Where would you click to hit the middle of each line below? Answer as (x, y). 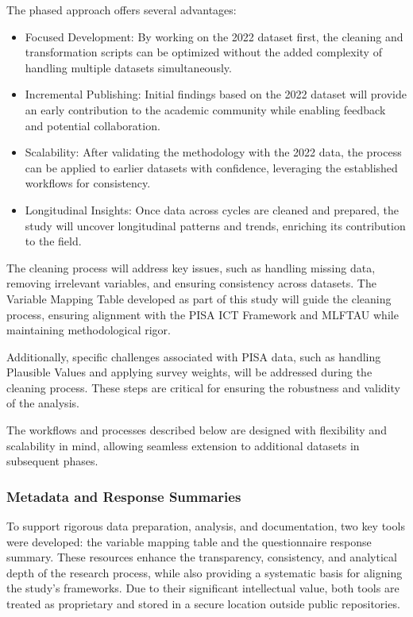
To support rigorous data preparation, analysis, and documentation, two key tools (206, 526)
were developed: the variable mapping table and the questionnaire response (189, 541)
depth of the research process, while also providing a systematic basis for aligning (205, 572)
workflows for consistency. (88, 183)
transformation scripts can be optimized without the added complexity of (203, 52)
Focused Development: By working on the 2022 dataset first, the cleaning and (214, 36)
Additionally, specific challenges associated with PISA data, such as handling (194, 356)
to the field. (53, 241)
